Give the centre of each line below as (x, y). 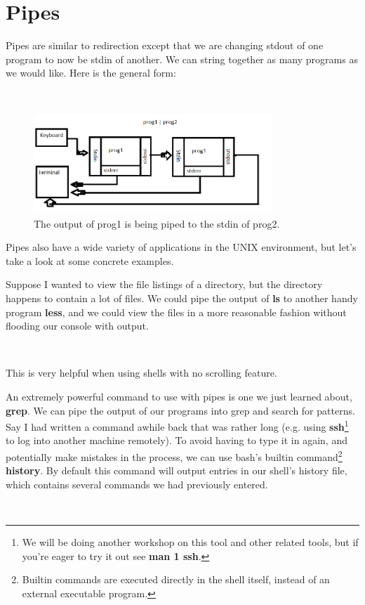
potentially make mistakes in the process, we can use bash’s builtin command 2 (174, 456)
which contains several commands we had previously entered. (137, 484)
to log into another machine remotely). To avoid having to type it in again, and (177, 440)
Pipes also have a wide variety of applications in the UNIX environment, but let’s (181, 247)
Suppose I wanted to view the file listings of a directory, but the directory (164, 284)
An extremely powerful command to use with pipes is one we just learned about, (179, 397)
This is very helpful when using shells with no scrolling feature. (141, 373)
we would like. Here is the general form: (91, 73)
